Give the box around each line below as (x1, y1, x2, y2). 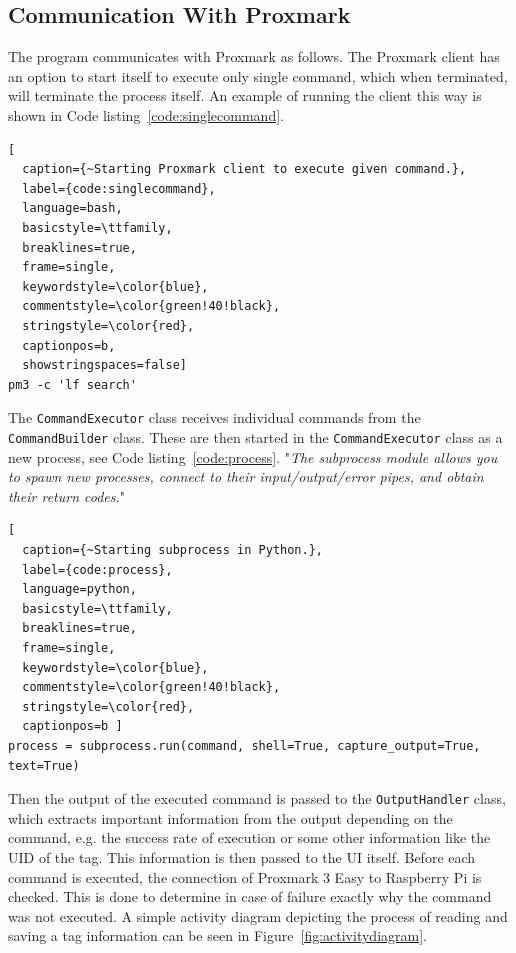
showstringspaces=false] (22, 358, 187, 373)
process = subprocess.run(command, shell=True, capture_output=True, (8, 738, 481, 753)
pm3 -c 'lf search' (8, 377, 137, 392)
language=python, (22, 582, 137, 597)
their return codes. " (8, 485, 126, 506)
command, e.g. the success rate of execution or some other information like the (8, 827, 491, 848)
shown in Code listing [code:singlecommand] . (8, 104, 284, 125)
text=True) (8, 758, 80, 773)
